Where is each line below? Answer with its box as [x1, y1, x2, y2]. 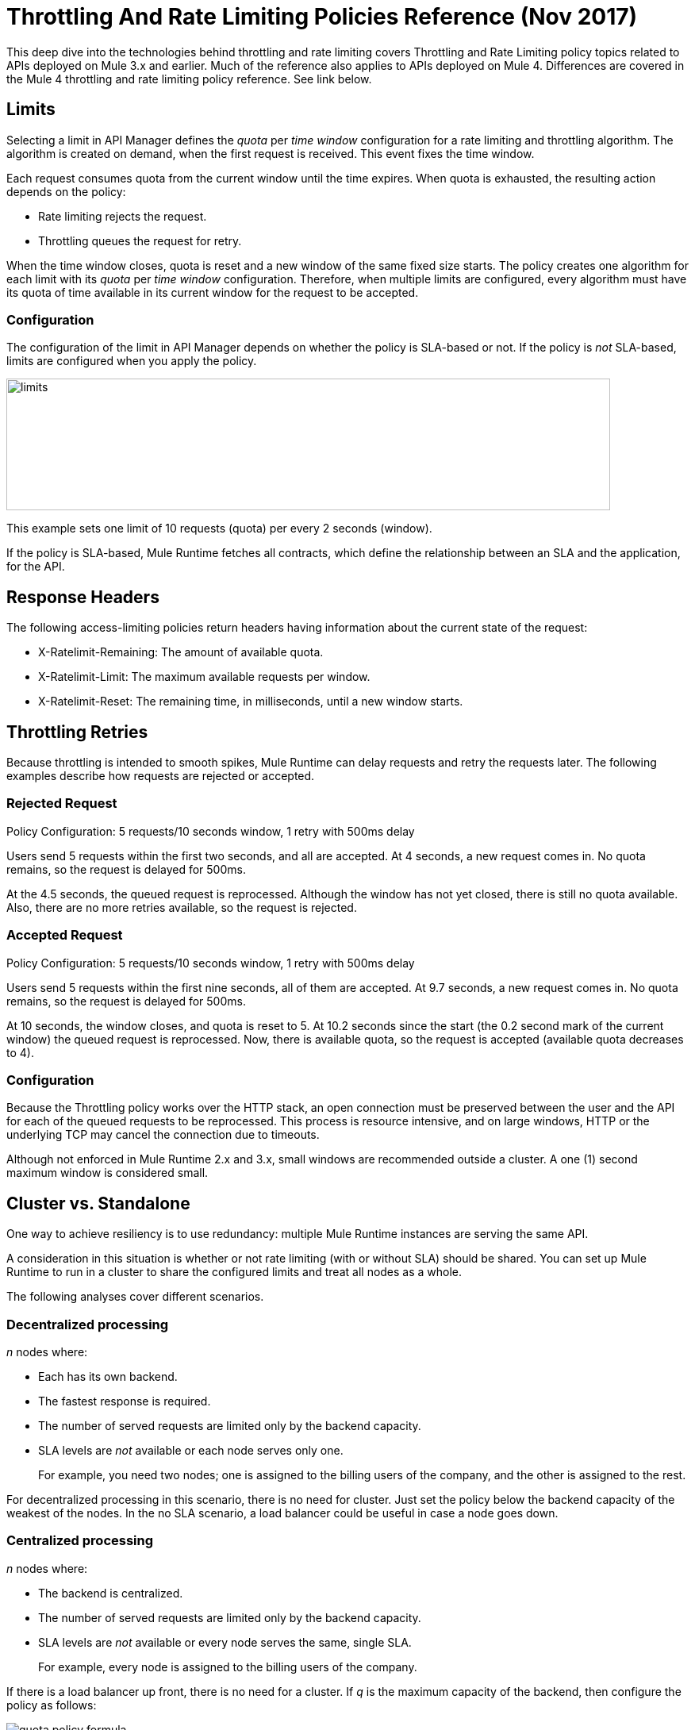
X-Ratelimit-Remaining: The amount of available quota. [38, 645, 324, 659]
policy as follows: [6, 1697, 97, 1712]
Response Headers [6, 586, 159, 607]
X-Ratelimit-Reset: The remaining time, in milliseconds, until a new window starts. [38, 694, 463, 709]
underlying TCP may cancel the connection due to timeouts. [6, 1128, 320, 1142]
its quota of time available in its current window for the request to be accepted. [6, 285, 419, 299]
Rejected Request [6, 795, 117, 812]
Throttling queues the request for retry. [38, 233, 242, 248]
